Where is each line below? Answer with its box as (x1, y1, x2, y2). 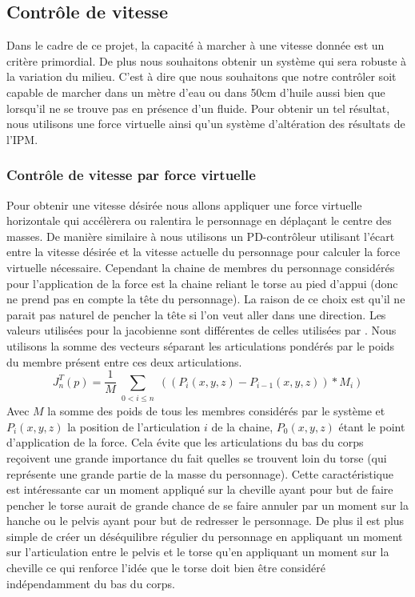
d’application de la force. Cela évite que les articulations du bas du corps (6, 434, 364, 451)
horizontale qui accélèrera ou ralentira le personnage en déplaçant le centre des (6, 212, 392, 229)
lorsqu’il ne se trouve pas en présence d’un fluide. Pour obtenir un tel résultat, (6, 99, 390, 116)
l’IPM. (6, 130, 38, 147)
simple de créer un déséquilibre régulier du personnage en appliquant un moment (6, 527, 403, 544)
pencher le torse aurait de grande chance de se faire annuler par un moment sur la (6, 496, 409, 513)
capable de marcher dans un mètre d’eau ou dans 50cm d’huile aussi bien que (6, 83, 385, 100)
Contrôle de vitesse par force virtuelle (6, 165, 256, 185)
